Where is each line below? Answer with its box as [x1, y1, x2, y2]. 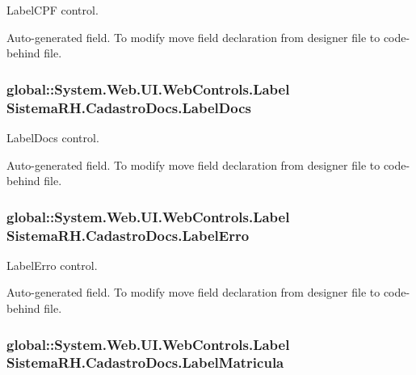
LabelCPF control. [6, 2, 99, 18]
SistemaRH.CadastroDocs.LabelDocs [6, 97, 251, 117]
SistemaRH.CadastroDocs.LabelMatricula [6, 352, 284, 373]
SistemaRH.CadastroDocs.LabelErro [6, 225, 250, 245]
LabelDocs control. [6, 129, 99, 145]
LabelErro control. [6, 256, 98, 273]
